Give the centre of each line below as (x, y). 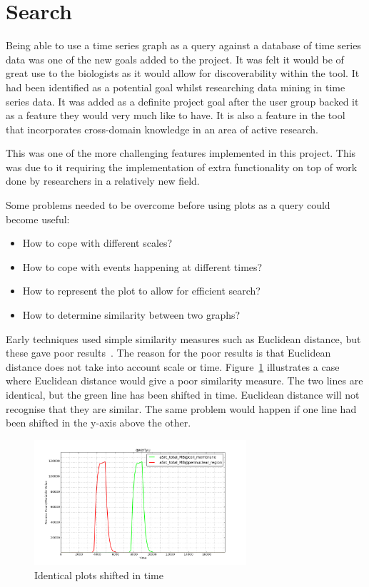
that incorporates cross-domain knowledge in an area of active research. (162, 129)
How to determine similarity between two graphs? (131, 315)
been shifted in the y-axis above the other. (98, 423)
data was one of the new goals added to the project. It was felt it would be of (175, 59)
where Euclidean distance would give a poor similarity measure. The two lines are (184, 381)
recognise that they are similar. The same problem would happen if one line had (181, 408)
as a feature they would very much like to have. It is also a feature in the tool (176, 115)
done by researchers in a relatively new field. (103, 181)
